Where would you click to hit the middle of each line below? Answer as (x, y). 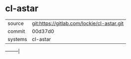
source (16, 23)
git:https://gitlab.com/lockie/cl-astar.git (78, 23)
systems (17, 39)
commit (16, 31)
